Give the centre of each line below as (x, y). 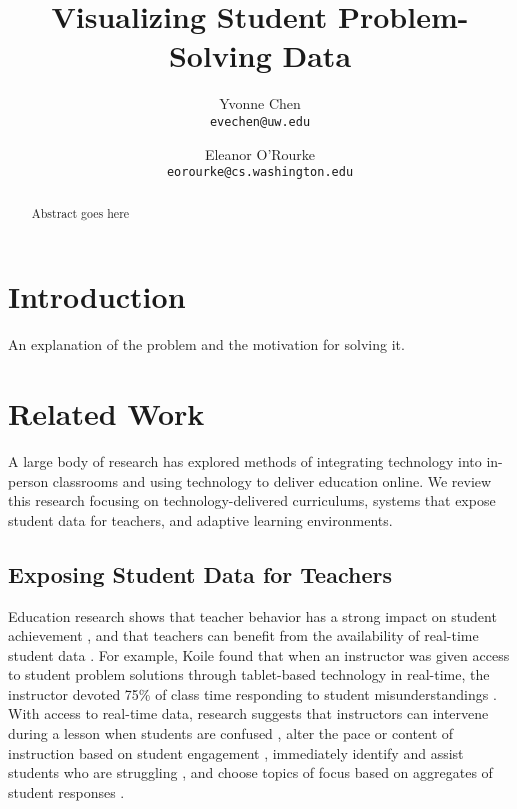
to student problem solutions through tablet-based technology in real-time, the (249, 674)
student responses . (66, 791)
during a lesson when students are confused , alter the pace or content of (231, 733)
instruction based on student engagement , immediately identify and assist (236, 752)
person (28, 480)
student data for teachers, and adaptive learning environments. (200, 519)
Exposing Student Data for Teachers (200, 573)
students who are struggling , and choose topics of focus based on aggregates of (250, 772)
